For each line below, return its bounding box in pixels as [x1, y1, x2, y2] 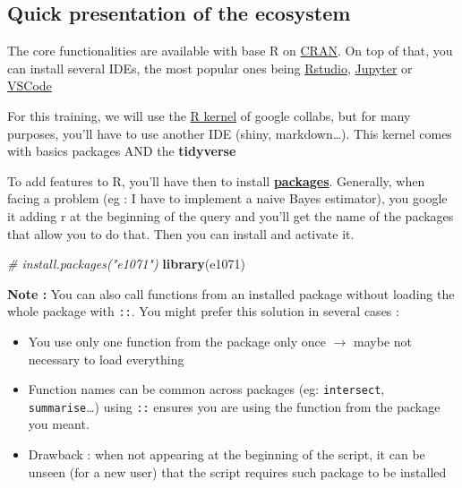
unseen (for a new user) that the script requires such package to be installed [28, 462, 447, 481]
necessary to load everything [28, 349, 184, 368]
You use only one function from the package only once [28, 331, 327, 350]
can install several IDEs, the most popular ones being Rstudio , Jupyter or [7, 58, 413, 77]
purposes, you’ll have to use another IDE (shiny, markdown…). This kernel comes [7, 124, 452, 142]
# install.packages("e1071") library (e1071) [7, 254, 245, 273]
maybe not [354, 331, 413, 350]
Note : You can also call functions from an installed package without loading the [7, 284, 455, 303]
